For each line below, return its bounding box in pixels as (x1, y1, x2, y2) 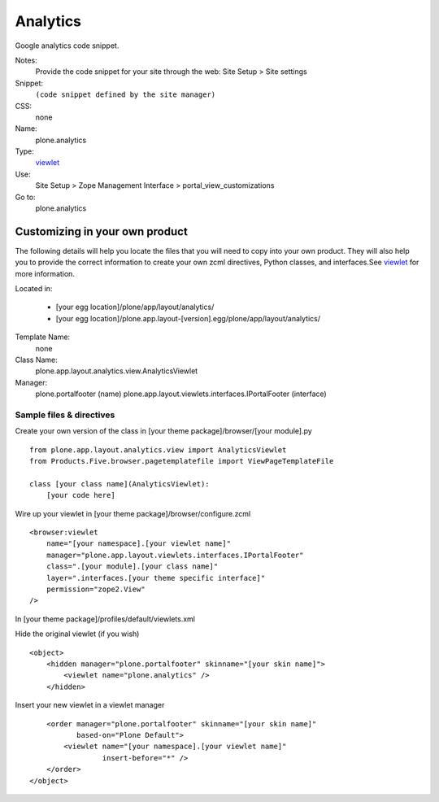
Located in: (15, 284, 53, 294)
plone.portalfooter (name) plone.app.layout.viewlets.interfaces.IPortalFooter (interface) (35, 389, 327, 399)
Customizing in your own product (15, 224, 189, 238)
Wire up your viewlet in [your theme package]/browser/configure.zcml (15, 508, 251, 518)
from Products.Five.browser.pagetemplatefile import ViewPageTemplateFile (29, 456, 334, 466)
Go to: (15, 192, 36, 202)
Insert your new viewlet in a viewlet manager (15, 700, 165, 710)
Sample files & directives (15, 409, 115, 421)
